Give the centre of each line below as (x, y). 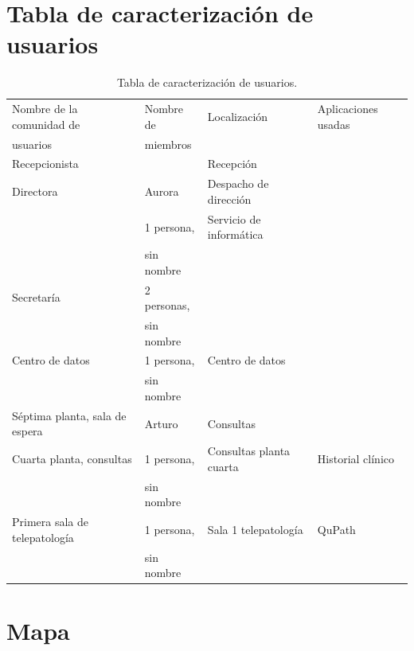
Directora (35, 191)
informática (235, 234)
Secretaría (36, 297)
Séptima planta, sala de (69, 415)
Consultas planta (249, 451)
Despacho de (238, 183)
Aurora (162, 191)
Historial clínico (355, 458)
